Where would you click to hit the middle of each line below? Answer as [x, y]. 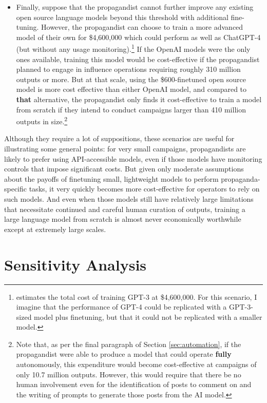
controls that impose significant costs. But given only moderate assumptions [124, 169]
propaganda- [241, 178]
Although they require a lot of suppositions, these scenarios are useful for [119, 138]
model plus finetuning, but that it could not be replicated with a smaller [148, 316]
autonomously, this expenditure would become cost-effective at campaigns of [136, 364]
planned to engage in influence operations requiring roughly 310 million [128, 69]
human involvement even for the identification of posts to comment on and [134, 384]
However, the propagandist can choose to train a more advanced [142, 27]
